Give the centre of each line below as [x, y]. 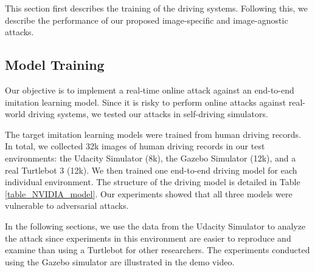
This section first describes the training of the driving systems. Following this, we [157, 8]
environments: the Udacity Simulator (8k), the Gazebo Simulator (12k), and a [151, 158]
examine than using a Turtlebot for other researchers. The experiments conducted [157, 250]
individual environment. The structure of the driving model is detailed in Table [153, 182]
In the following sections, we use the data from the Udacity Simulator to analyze [155, 226]
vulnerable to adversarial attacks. [67, 206]
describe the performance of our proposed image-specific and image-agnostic [147, 20]
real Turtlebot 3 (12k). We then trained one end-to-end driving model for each [151, 170]
